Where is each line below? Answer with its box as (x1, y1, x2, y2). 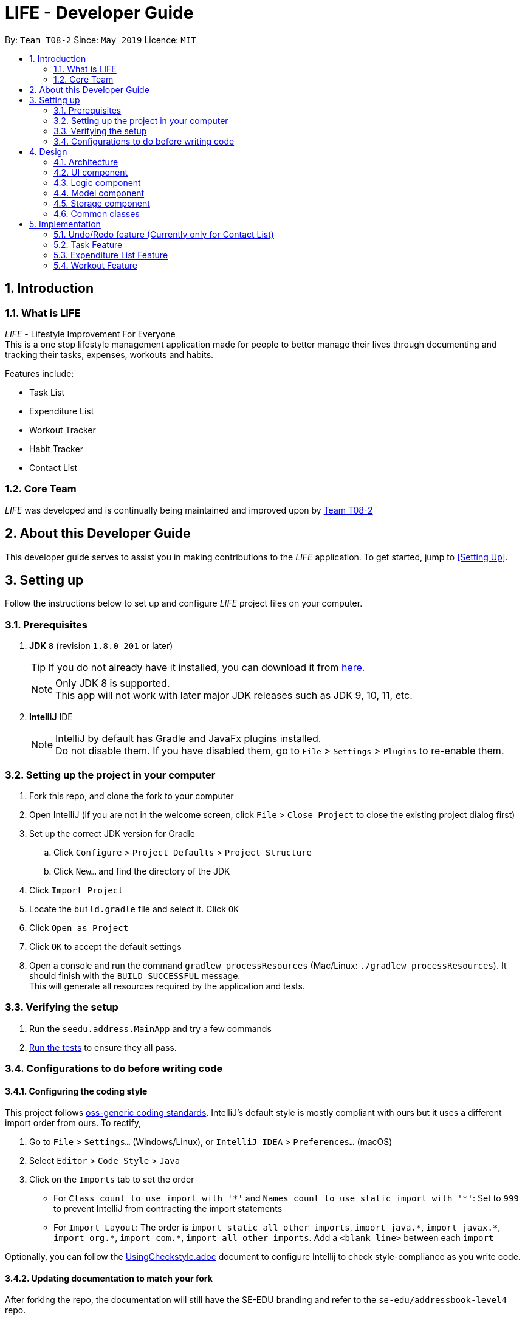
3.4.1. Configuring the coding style (5, 1085, 148, 1096)
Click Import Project (29, 884, 123, 895)
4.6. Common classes (53, 208, 140, 219)
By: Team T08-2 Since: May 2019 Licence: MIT (5, 34, 196, 45)
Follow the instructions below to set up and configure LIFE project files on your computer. (5, 598, 363, 609)
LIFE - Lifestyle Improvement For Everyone (5, 328, 176, 339)
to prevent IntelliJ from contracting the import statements (53, 1203, 283, 1214)
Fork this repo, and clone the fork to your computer (29, 790, 234, 801)
